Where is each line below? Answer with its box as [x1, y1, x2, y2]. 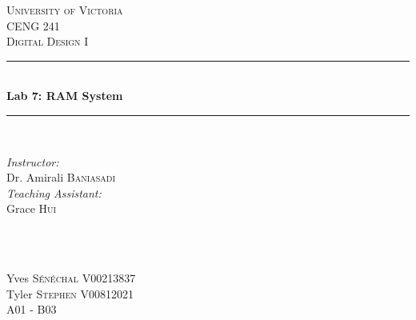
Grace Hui [6, 200, 57, 217]
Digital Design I [6, 33, 89, 50]
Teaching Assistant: [6, 184, 102, 201]
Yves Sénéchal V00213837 [6, 270, 136, 286]
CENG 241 [6, 17, 60, 34]
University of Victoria [6, 2, 123, 18]
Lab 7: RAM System [6, 87, 123, 104]
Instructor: [6, 153, 59, 170]
